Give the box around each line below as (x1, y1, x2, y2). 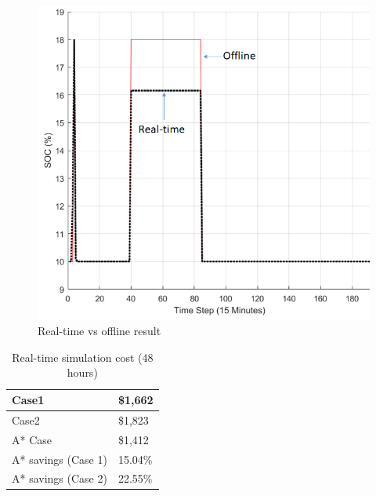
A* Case (12, 431, 52, 447)
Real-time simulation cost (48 (12, 348, 154, 365)
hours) (67, 364, 98, 381)
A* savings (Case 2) (12, 470, 107, 487)
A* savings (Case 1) (12, 450, 107, 467)
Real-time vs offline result (38, 323, 161, 339)
